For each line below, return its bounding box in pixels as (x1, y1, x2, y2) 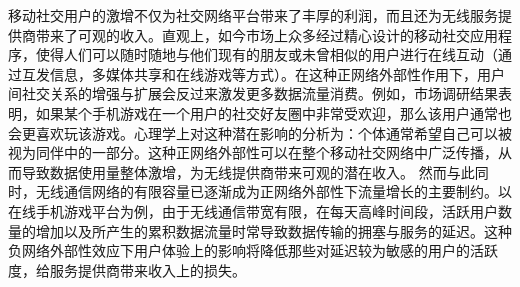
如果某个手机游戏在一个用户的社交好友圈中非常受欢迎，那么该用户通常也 (35, 102, 512, 123)
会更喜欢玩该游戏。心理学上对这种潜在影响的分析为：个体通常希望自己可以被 (8, 122, 512, 143)
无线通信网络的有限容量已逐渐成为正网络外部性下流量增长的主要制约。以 (35, 181, 512, 202)
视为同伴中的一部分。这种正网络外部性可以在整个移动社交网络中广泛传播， (8, 142, 498, 163)
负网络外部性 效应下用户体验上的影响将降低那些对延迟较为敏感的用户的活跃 (8, 240, 498, 261)
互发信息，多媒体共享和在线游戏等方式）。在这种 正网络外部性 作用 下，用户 (21, 63, 505, 84)
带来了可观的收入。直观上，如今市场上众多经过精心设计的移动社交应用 (35, 24, 498, 45)
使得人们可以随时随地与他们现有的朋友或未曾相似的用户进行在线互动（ (35, 44, 498, 65)
